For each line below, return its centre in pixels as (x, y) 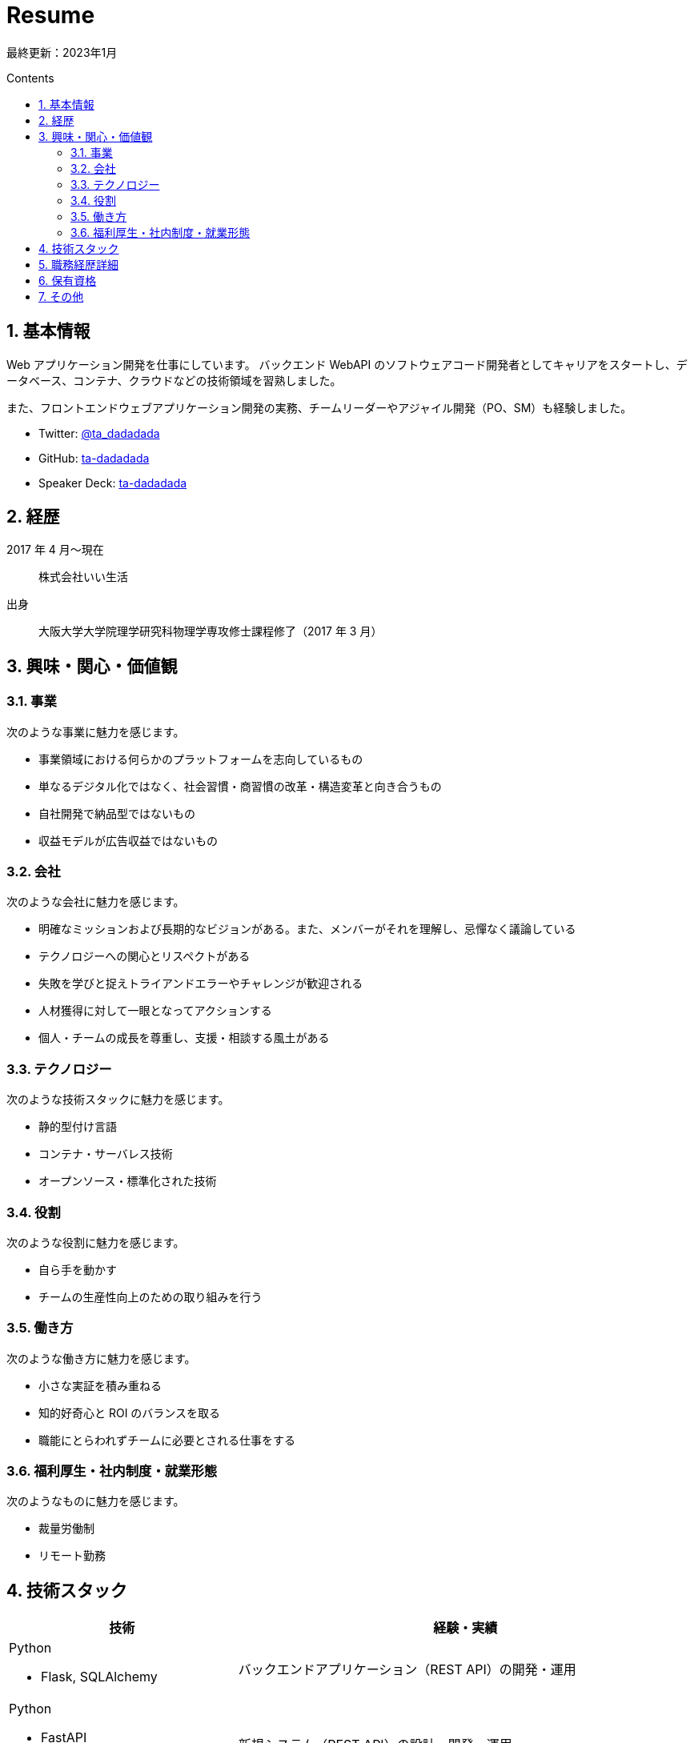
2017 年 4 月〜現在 (55, 550)
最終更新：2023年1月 (62, 52)
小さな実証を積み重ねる (100, 1385)
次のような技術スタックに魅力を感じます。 (118, 1100)
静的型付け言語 (78, 1127)
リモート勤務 (72, 1556)
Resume (51, 15)
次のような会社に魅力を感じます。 (96, 902)
